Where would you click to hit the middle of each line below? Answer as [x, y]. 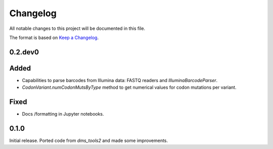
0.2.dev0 [24, 52]
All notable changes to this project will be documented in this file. [77, 28]
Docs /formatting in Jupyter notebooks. [63, 114]
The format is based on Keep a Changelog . [54, 38]
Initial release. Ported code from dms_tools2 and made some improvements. [89, 141]
